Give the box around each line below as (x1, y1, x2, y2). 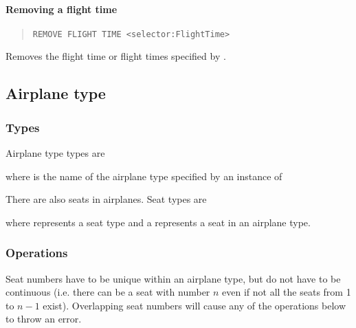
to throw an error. (5, 311, 82, 326)
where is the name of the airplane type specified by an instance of (5, 168, 282, 183)
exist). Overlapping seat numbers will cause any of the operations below (43, 298, 346, 312)
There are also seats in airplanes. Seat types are (5, 192, 207, 206)
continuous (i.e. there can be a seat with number (5, 285, 210, 299)
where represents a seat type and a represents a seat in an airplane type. (5, 215, 311, 229)
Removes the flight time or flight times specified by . (5, 49, 226, 63)
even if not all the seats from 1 (222, 285, 351, 299)
